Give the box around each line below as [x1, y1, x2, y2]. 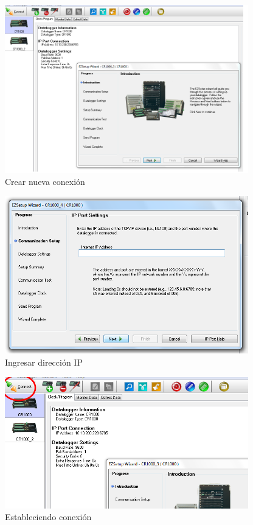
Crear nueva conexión [5, 175, 85, 187]
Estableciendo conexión [5, 510, 92, 523]
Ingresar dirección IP [5, 356, 83, 369]
